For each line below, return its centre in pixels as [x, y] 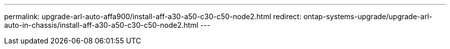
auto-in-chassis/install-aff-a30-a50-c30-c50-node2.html [101, 25]
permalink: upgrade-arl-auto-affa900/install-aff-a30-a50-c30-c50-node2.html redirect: [153, 16]
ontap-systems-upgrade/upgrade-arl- [368, 16]
